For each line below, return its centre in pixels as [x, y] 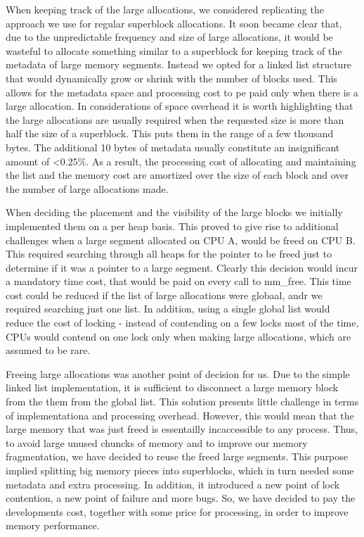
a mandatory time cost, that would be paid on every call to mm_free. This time [178, 281]
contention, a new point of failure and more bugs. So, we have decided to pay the [181, 498]
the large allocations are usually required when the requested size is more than [175, 119]
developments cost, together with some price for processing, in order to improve [177, 511]
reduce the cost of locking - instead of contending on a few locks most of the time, [182, 323]
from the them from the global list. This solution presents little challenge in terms [182, 402]
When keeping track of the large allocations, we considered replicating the [165, 9]
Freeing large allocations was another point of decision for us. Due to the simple [178, 373]
